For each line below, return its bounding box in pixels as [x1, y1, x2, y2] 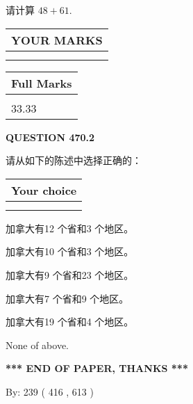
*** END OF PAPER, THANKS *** [6, 361, 188, 375]
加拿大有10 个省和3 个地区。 [6, 244, 134, 259]
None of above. [6, 337, 69, 352]
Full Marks [11, 74, 72, 91]
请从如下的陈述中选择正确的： [6, 153, 142, 168]
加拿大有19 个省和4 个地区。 [6, 314, 134, 329]
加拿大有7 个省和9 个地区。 [6, 291, 129, 305]
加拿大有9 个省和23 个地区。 [6, 267, 134, 282]
